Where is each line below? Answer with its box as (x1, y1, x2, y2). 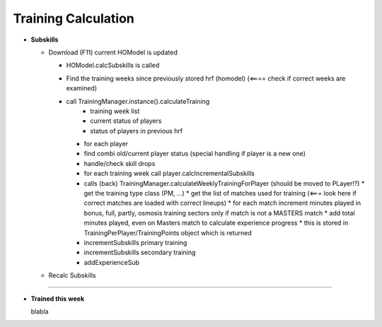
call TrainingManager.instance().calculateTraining (66, 97, 210, 105)
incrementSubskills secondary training (83, 248, 196, 257)
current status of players (90, 117, 162, 125)
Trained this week (30, 294, 85, 303)
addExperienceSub (83, 258, 140, 266)
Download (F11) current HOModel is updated (48, 48, 178, 57)
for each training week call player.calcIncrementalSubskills (83, 170, 255, 178)
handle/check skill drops (83, 159, 156, 167)
